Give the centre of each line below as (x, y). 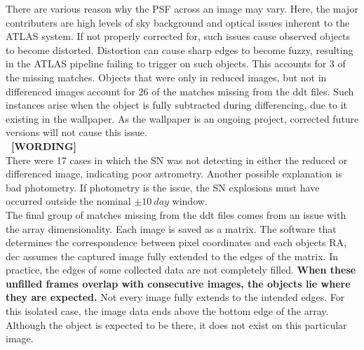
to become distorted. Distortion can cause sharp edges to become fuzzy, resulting (180, 49)
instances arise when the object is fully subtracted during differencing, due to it (177, 105)
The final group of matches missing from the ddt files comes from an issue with (176, 214)
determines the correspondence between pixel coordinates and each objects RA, (176, 242)
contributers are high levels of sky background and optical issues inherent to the (178, 22)
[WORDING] (44, 146)
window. (190, 201)
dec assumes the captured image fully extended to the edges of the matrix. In (172, 256)
